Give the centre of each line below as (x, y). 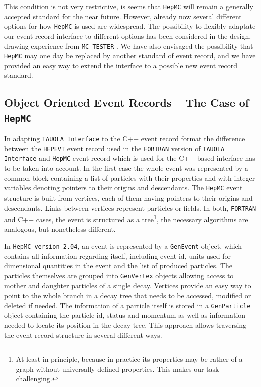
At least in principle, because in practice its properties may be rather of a (129, 359)
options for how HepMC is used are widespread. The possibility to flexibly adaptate (130, 26)
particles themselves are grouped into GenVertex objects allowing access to (119, 275)
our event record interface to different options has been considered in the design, (128, 35)
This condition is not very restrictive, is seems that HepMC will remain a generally (129, 6)
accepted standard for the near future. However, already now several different (123, 16)
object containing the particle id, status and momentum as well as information (125, 315)
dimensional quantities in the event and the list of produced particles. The (118, 266)
